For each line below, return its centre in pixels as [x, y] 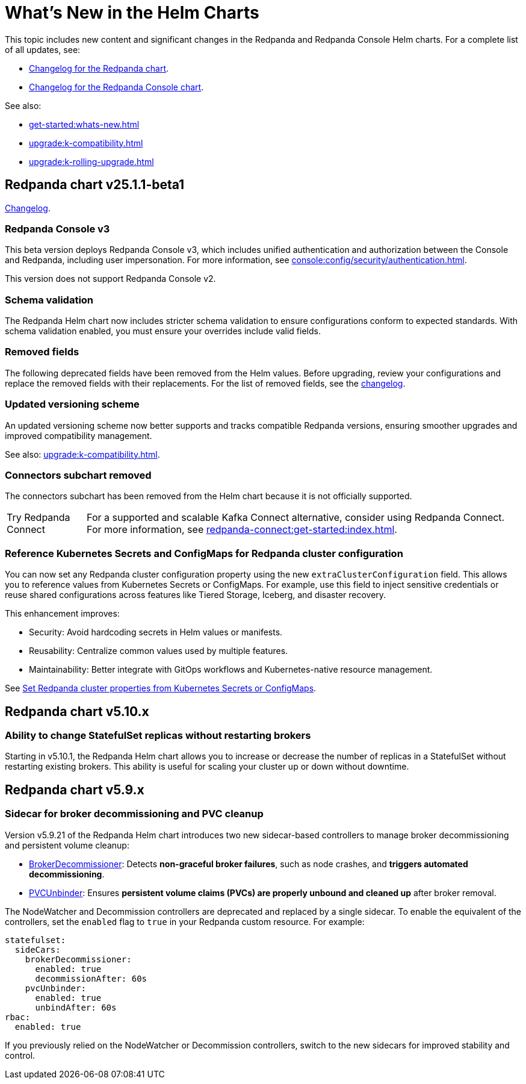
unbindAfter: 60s [76, 1007]
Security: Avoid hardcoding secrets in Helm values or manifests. [156, 632]
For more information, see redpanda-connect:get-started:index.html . [242, 530]
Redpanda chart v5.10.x [77, 711]
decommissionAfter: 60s [91, 978]
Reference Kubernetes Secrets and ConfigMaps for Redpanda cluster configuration [204, 553]
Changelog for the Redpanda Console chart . [116, 87]
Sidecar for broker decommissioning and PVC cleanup [134, 814]
